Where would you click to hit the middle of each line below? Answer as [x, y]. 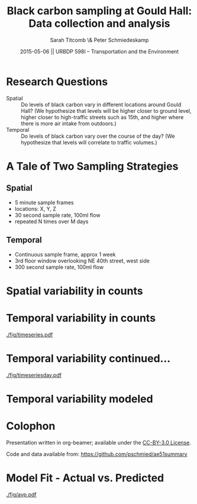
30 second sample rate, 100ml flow [57, 215]
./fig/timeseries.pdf [30, 334]
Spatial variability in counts [75, 291]
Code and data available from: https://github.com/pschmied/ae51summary [97, 454]
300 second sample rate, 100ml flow [59, 267]
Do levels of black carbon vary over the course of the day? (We [98, 136]
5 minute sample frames [44, 202]
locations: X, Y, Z [35, 208]
